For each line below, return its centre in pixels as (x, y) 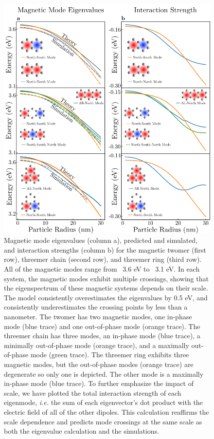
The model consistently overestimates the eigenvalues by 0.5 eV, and (106, 297)
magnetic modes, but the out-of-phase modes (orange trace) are (99, 364)
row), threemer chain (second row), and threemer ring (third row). (103, 259)
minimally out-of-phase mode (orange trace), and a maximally (97, 345)
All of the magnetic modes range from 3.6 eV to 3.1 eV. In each (102, 269)
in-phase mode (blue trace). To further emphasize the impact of (99, 383)
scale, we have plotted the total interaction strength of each (93, 393)
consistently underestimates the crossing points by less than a (96, 307)
